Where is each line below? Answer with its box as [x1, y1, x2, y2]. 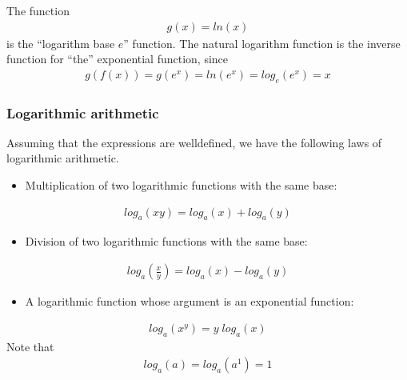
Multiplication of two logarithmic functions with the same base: [25, 177, 337, 194]
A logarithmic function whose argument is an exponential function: [25, 293, 354, 310]
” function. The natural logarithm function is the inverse [123, 34, 401, 51]
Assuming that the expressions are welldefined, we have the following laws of [6, 134, 382, 150]
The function [6, 2, 70, 18]
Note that [6, 338, 54, 354]
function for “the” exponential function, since [6, 50, 229, 67]
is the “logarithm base [6, 34, 115, 51]
